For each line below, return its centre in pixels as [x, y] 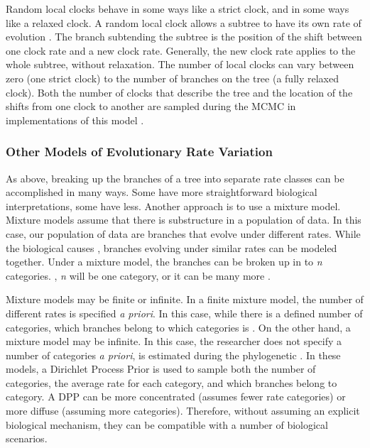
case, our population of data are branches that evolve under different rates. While [183, 233]
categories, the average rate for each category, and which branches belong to [172, 382]
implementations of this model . [75, 120]
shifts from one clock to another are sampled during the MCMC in [151, 106]
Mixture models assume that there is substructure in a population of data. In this [184, 220]
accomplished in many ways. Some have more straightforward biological [162, 192]
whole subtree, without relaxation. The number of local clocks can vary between [180, 64]
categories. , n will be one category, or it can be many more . [138, 275]
